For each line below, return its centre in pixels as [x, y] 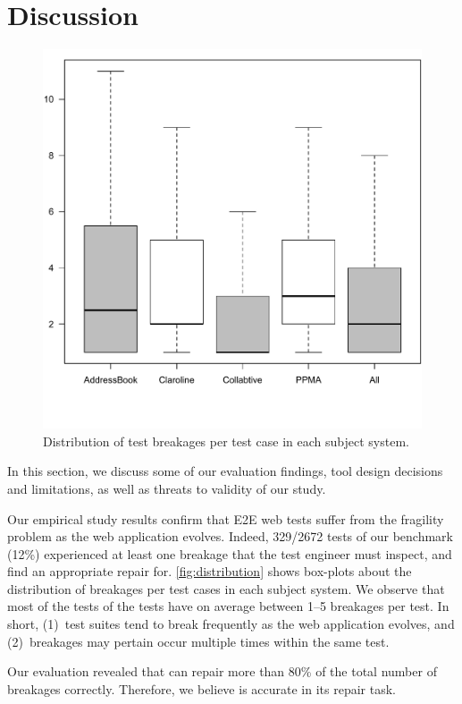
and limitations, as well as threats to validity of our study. [167, 488]
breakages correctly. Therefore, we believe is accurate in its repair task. [202, 688]
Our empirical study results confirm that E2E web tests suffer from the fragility [226, 518]
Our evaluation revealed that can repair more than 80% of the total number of [222, 671]
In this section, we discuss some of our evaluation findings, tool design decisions [225, 471]
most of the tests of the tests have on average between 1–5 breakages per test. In [228, 606]
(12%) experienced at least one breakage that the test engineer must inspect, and [230, 553]
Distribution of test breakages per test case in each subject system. [226, 441]
